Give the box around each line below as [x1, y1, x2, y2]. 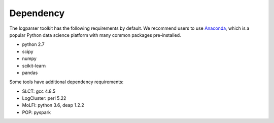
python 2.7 [22, 41, 45, 47]
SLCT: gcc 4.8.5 [22, 88, 56, 94]
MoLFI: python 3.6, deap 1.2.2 [22, 102, 85, 108]
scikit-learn [22, 63, 46, 69]
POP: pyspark [22, 109, 51, 115]
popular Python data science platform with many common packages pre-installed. [9, 32, 181, 38]
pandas [22, 70, 38, 76]
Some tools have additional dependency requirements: [9, 79, 124, 85]
